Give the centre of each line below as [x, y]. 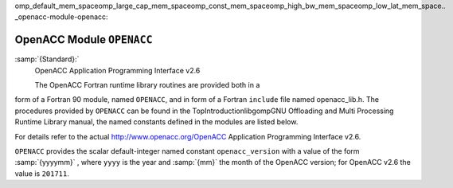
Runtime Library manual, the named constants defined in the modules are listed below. [156, 122]
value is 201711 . [42, 173]
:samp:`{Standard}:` [47, 59]
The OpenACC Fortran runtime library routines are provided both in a [147, 85]
